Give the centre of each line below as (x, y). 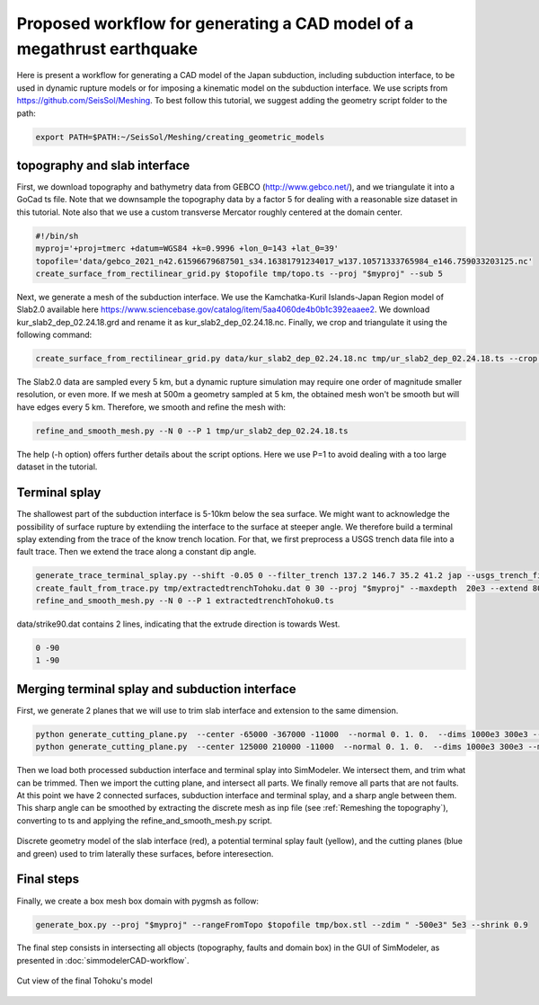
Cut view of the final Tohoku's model (84, 981)
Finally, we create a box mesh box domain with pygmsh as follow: (138, 901)
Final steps (48, 880)
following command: (54, 335)
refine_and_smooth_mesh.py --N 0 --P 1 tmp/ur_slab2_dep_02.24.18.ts (192, 431)
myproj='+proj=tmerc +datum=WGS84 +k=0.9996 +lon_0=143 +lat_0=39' (187, 249)
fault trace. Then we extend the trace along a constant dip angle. (137, 552)
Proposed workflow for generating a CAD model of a (215, 23)
